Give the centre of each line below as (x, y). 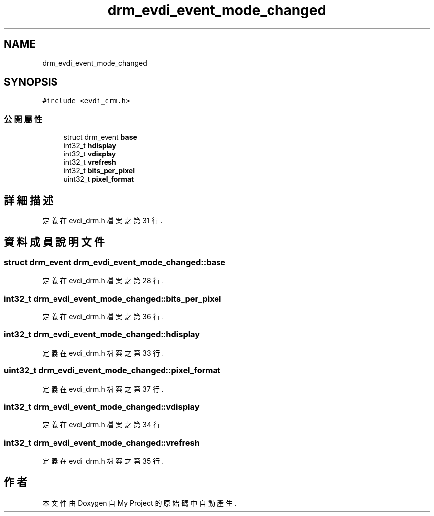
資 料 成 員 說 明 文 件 (54, 242)
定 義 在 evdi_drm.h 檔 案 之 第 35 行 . (103, 461)
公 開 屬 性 (23, 119)
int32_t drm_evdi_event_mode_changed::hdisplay (102, 335)
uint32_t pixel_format (99, 179)
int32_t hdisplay (90, 146)
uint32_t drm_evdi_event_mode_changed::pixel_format (112, 371)
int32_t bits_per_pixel (99, 171)
